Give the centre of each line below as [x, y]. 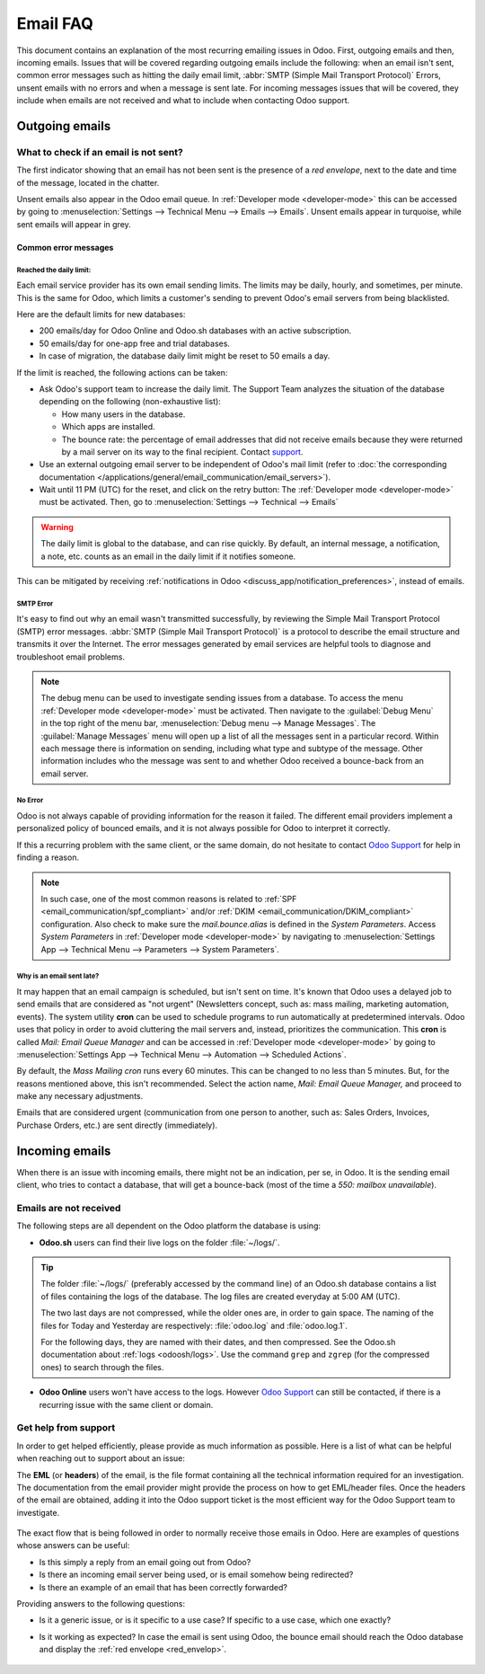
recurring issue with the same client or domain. [126, 1404]
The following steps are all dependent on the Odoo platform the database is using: [168, 1226]
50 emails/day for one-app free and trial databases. [135, 343]
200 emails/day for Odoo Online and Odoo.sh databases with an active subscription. [195, 331]
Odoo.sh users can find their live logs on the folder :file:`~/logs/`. [159, 1242]
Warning [57, 527]
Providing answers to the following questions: [101, 1604]
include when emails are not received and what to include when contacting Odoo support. [183, 101]
